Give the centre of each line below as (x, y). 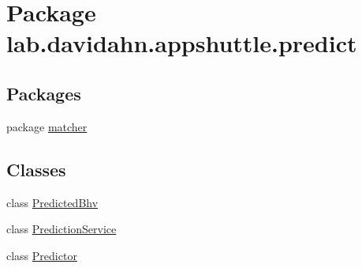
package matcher (47, 126)
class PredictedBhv (52, 202)
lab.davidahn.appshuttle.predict (182, 43)
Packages (44, 93)
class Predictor (42, 255)
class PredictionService (62, 229)
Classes (36, 169)
